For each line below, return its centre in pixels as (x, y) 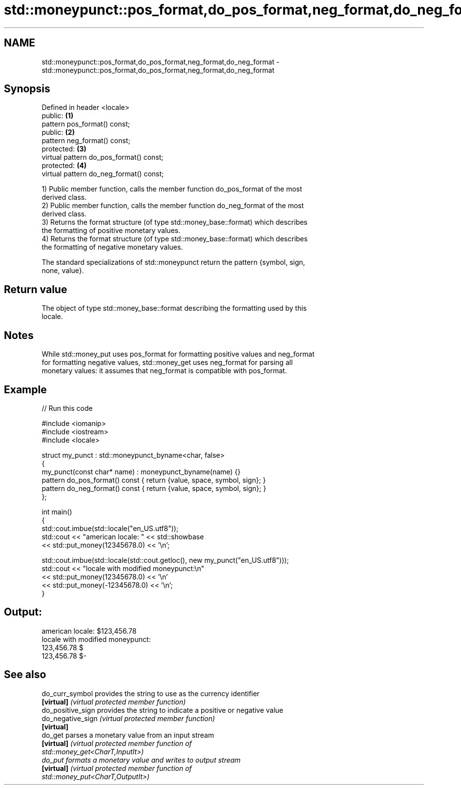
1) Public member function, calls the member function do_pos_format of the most (172, 189)
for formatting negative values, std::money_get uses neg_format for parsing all (167, 363)
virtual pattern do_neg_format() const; (103, 174)
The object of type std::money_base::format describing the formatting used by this (174, 308)
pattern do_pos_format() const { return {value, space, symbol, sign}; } (154, 480)
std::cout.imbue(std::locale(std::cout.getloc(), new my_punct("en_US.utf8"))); (165, 560)
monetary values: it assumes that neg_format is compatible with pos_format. (164, 371)
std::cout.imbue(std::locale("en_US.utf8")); (110, 528)
